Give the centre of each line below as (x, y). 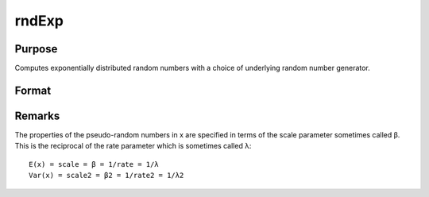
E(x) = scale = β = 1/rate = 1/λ (94, 164)
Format (33, 90)
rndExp (39, 21)
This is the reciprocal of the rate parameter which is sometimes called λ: (133, 146)
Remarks (37, 116)
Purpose (36, 49)
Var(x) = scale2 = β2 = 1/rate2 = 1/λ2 (106, 176)
